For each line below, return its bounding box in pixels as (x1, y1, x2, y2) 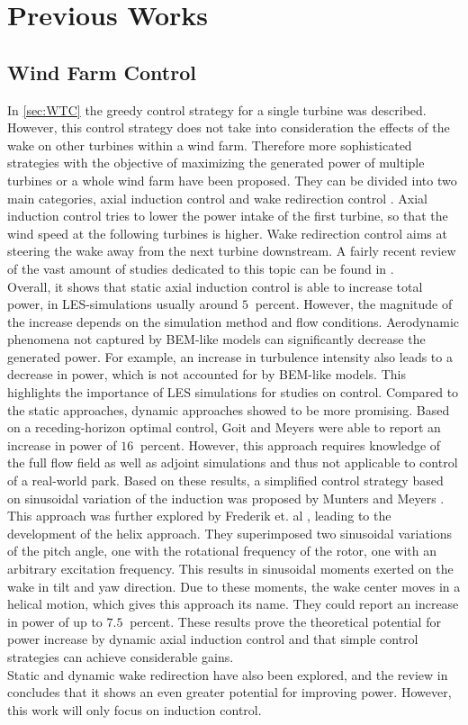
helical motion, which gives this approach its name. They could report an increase (7, 594, 459, 613)
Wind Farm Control (7, 58, 196, 86)
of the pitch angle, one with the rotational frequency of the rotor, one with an (7, 541, 436, 560)
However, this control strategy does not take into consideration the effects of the (7, 118, 450, 137)
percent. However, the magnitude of (255, 295, 453, 313)
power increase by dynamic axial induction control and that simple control (7, 630, 418, 648)
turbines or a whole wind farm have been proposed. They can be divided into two (7, 170, 457, 189)
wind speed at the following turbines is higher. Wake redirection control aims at (7, 223, 447, 242)
